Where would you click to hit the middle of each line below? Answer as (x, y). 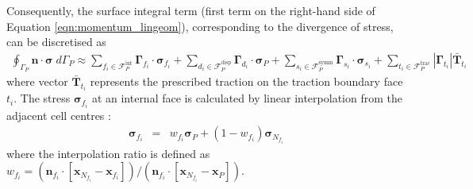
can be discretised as (56, 42)
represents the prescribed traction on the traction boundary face (246, 81)
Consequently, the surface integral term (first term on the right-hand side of (191, 10)
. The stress (42, 98)
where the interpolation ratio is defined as (108, 153)
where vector (37, 81)
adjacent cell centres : (59, 115)
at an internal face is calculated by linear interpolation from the (247, 98)
